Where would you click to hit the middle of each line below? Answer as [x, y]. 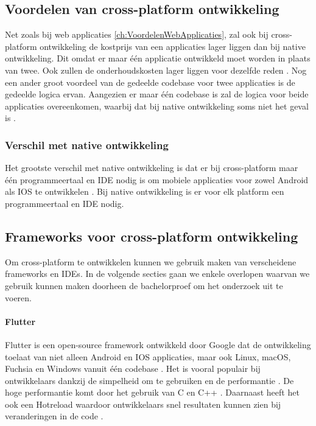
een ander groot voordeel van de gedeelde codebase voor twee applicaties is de [150, 82]
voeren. [18, 297]
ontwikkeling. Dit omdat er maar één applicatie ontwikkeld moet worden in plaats [158, 58]
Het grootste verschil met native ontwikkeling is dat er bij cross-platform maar [152, 168]
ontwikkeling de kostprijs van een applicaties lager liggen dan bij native [173, 46]
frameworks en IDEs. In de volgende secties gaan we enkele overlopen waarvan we [157, 274]
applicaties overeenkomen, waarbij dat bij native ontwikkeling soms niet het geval [157, 106]
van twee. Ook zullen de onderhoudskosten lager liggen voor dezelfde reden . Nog [156, 70]
